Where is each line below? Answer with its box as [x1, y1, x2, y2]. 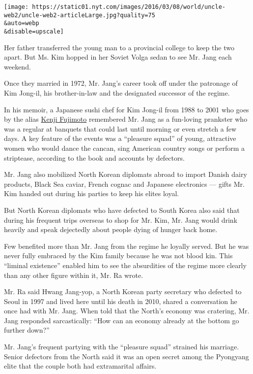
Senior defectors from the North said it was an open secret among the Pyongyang [4, 351, 249, 361]
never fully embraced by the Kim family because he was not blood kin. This [4, 250, 233, 261]
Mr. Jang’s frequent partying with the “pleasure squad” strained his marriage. [4, 341, 239, 352]
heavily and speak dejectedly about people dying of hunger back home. [4, 224, 218, 235]
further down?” [4, 325, 50, 335]
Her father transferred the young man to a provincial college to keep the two [4, 42, 234, 52]
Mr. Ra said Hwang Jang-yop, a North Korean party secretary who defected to [4, 286, 242, 297]
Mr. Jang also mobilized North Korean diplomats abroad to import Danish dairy [4, 169, 247, 179]
